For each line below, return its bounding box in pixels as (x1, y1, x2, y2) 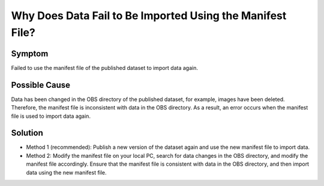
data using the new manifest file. (26, 169, 107, 176)
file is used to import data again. (11, 112, 91, 120)
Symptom (11, 48, 49, 59)
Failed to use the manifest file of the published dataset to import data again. (11, 64, 198, 71)
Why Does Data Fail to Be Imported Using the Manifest (11, 9, 287, 22)
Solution (11, 128, 43, 138)
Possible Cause (11, 80, 71, 90)
